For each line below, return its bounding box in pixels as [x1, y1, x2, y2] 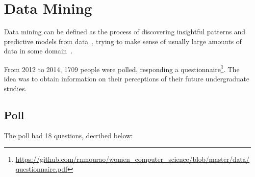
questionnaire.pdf [15, 163, 68, 174]
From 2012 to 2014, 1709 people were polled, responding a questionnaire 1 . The [4, 62, 240, 74]
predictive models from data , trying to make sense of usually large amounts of [4, 36, 242, 46]
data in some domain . [4, 46, 73, 56]
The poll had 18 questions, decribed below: [4, 130, 133, 140]
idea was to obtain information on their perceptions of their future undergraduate [4, 74, 250, 84]
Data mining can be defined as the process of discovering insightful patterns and [4, 26, 245, 37]
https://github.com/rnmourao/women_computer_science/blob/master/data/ [15, 154, 250, 164]
